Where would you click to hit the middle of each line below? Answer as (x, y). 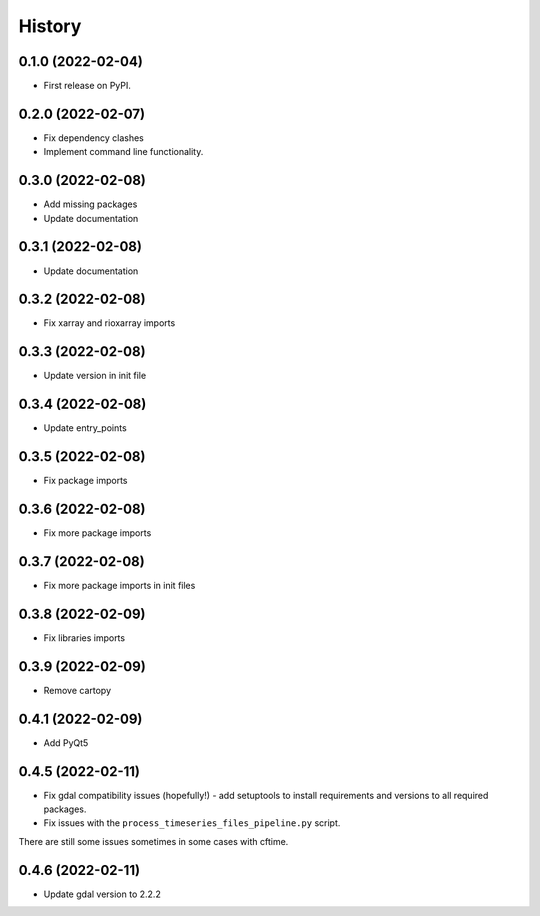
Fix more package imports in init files (119, 585)
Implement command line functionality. (123, 152)
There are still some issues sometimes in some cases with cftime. (153, 841)
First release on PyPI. (87, 86)
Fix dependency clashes (93, 137)
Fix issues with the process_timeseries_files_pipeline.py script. (192, 823)
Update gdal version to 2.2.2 (102, 894)
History (50, 26)
